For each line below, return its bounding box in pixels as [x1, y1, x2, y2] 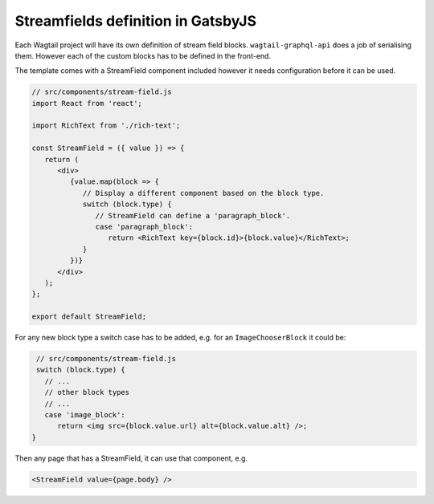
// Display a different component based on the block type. [82, 189, 325, 197]
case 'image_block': [44, 410, 126, 420]
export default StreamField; [31, 312, 147, 321]
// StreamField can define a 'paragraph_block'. [95, 211, 291, 220]
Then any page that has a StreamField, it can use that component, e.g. [14, 453, 248, 463]
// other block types [44, 388, 130, 397]
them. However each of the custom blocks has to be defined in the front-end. [14, 51, 272, 60]
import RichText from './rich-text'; [31, 121, 181, 130]
